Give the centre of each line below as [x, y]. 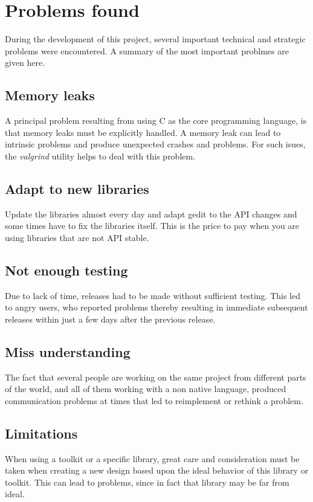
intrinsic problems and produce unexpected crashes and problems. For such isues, [155, 144]
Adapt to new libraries [77, 188]
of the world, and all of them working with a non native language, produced [146, 389]
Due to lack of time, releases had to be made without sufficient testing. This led [153, 295]
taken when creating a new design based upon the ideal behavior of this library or [157, 470]
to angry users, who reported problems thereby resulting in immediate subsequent [156, 307]
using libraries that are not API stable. [77, 237]
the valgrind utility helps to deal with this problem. [100, 156]
